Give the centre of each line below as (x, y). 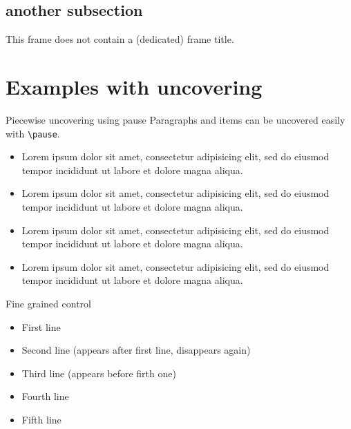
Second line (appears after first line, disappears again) (136, 350)
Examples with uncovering (134, 86)
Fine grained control (48, 303)
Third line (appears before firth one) (99, 373)
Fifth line (41, 419)
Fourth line (45, 396)
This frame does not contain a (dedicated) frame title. (120, 39)
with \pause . (33, 133)
